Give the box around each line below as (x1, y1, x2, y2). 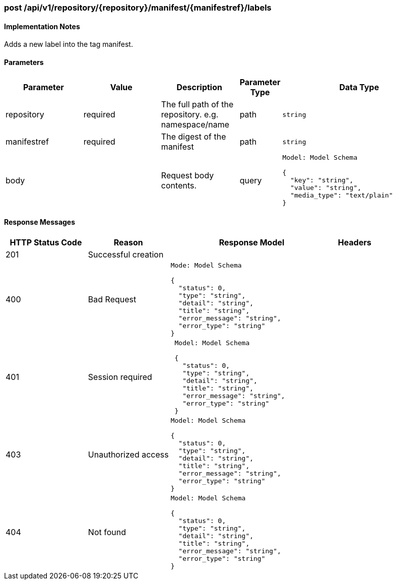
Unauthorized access (88, 449, 169, 460)
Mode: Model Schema (170, 261, 242, 269)
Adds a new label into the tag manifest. (4, 40, 133, 49)
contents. (161, 180, 197, 190)
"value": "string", (290, 184, 362, 192)
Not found (88, 527, 126, 537)
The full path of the (161, 99, 234, 110)
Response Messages (4, 218, 76, 227)
